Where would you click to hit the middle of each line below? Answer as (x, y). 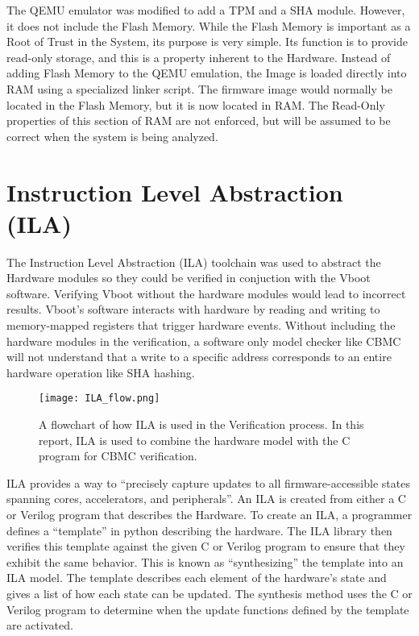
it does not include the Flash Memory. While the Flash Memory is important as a (209, 25)
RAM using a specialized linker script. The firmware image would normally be (199, 88)
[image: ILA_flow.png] (100, 399)
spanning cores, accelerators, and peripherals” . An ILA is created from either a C (206, 499)
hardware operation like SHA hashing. (101, 372)
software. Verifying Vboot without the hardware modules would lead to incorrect (206, 293)
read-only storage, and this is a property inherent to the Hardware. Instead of (199, 57)
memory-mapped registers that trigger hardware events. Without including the (201, 325)
